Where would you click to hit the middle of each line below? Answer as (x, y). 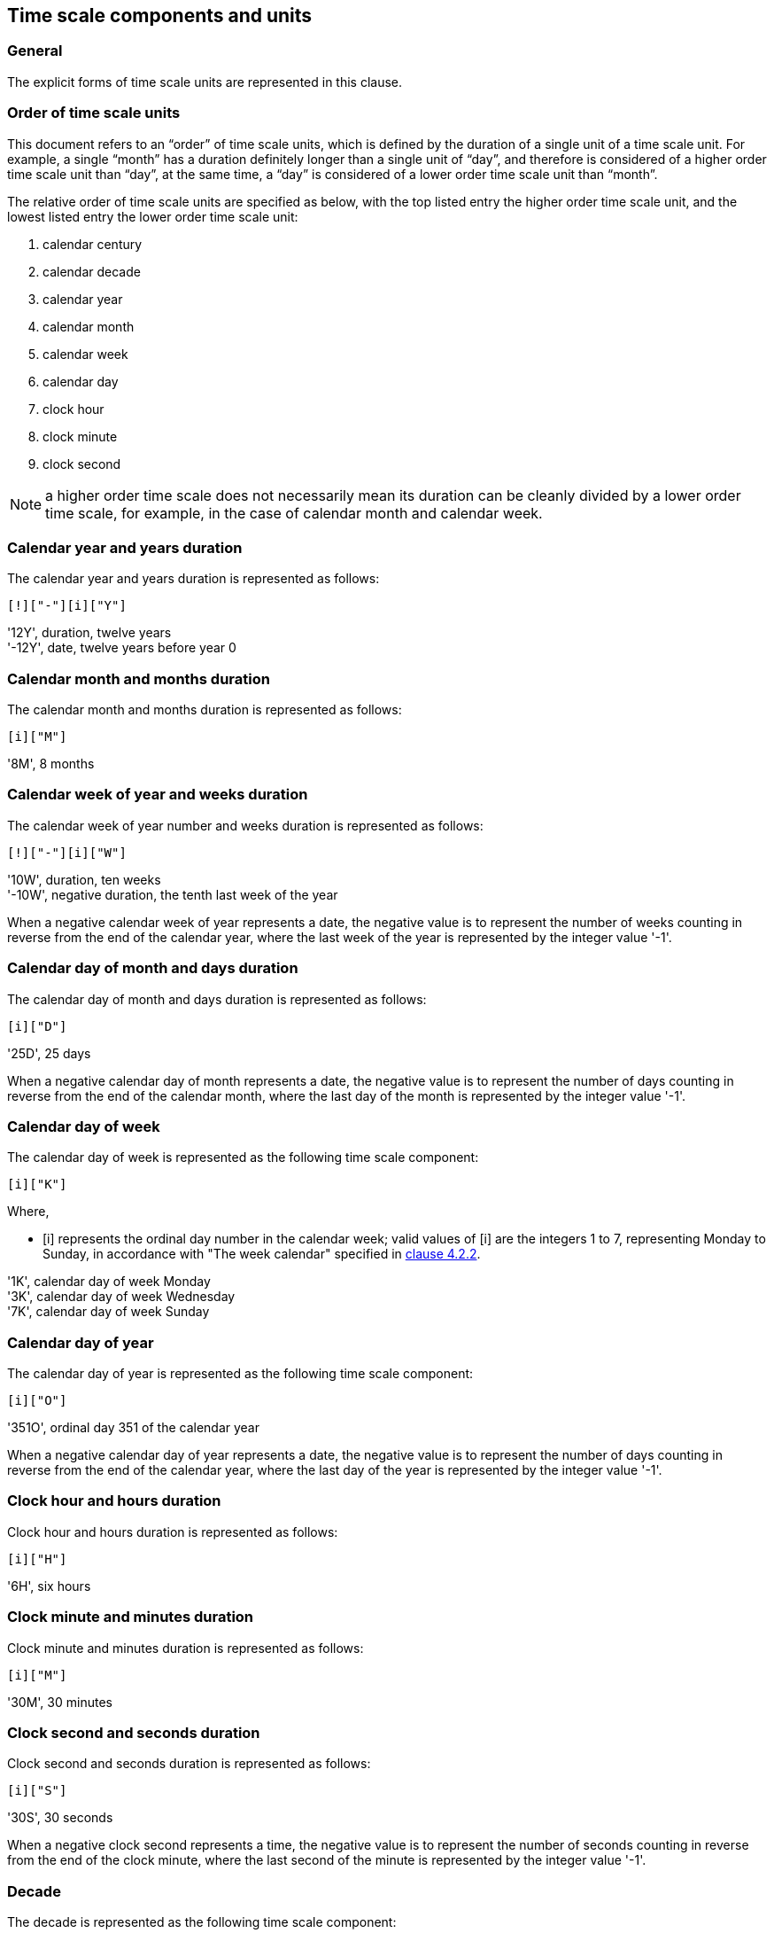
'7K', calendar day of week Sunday (108, 1312)
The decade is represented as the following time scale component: (202, 1922)
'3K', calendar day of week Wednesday (121, 1297)
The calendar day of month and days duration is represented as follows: (217, 999)
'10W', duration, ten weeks (84, 879)
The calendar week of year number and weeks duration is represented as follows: (245, 825)
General (35, 51)
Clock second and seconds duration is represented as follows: (189, 1764)
